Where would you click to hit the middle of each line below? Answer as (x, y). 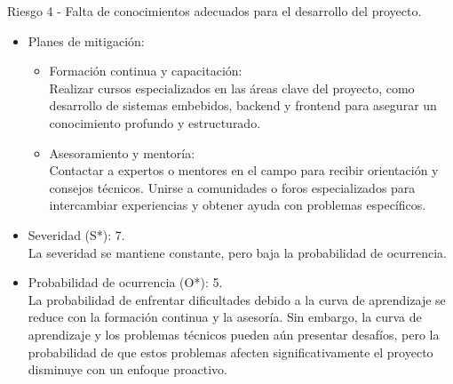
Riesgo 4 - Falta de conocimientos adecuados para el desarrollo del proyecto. (215, 11)
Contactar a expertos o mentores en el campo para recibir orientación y (244, 170)
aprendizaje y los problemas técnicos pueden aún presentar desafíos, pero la (234, 334)
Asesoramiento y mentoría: (122, 152)
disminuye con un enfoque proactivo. (127, 369)
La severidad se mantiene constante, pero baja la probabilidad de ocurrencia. (237, 252)
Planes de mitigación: (86, 40)
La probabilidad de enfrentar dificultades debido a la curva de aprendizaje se (237, 299)
